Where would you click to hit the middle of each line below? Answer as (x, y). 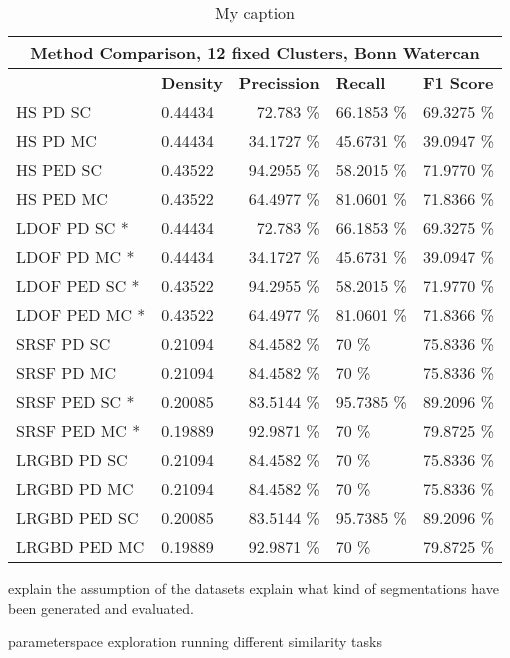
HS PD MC (56, 140)
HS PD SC (54, 111)
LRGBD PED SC (77, 517)
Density (192, 82)
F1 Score (458, 82)
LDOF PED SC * (78, 285)
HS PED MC (62, 198)
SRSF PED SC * (75, 401)
